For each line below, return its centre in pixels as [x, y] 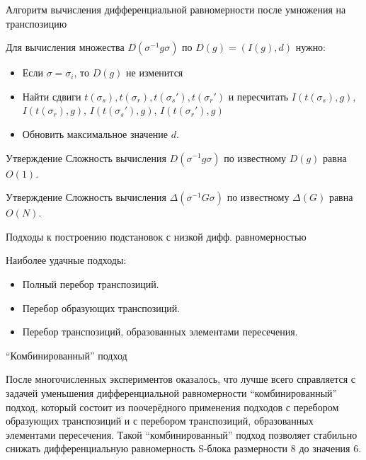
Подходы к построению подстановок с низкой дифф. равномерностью [156, 236]
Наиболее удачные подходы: [66, 260]
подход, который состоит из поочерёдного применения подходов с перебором [172, 407]
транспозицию [36, 23]
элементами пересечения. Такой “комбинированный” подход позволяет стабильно [182, 434]
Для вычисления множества [65, 47]
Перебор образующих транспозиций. [101, 307]
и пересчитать [258, 96]
